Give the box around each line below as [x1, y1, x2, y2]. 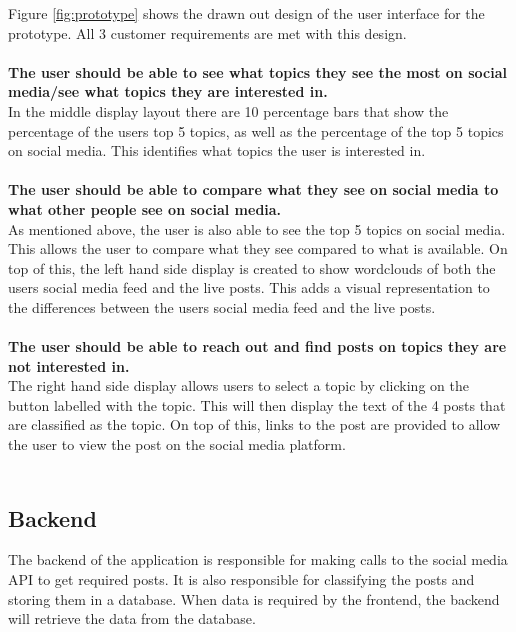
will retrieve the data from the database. [8, 608, 256, 629]
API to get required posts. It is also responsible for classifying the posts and [8, 569, 475, 590]
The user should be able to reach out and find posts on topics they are [8, 336, 507, 357]
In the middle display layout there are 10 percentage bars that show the [8, 100, 449, 121]
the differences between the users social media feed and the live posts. [8, 296, 436, 317]
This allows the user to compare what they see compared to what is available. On [8, 238, 508, 259]
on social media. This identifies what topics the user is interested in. [8, 140, 426, 161]
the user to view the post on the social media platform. [8, 434, 346, 455]
